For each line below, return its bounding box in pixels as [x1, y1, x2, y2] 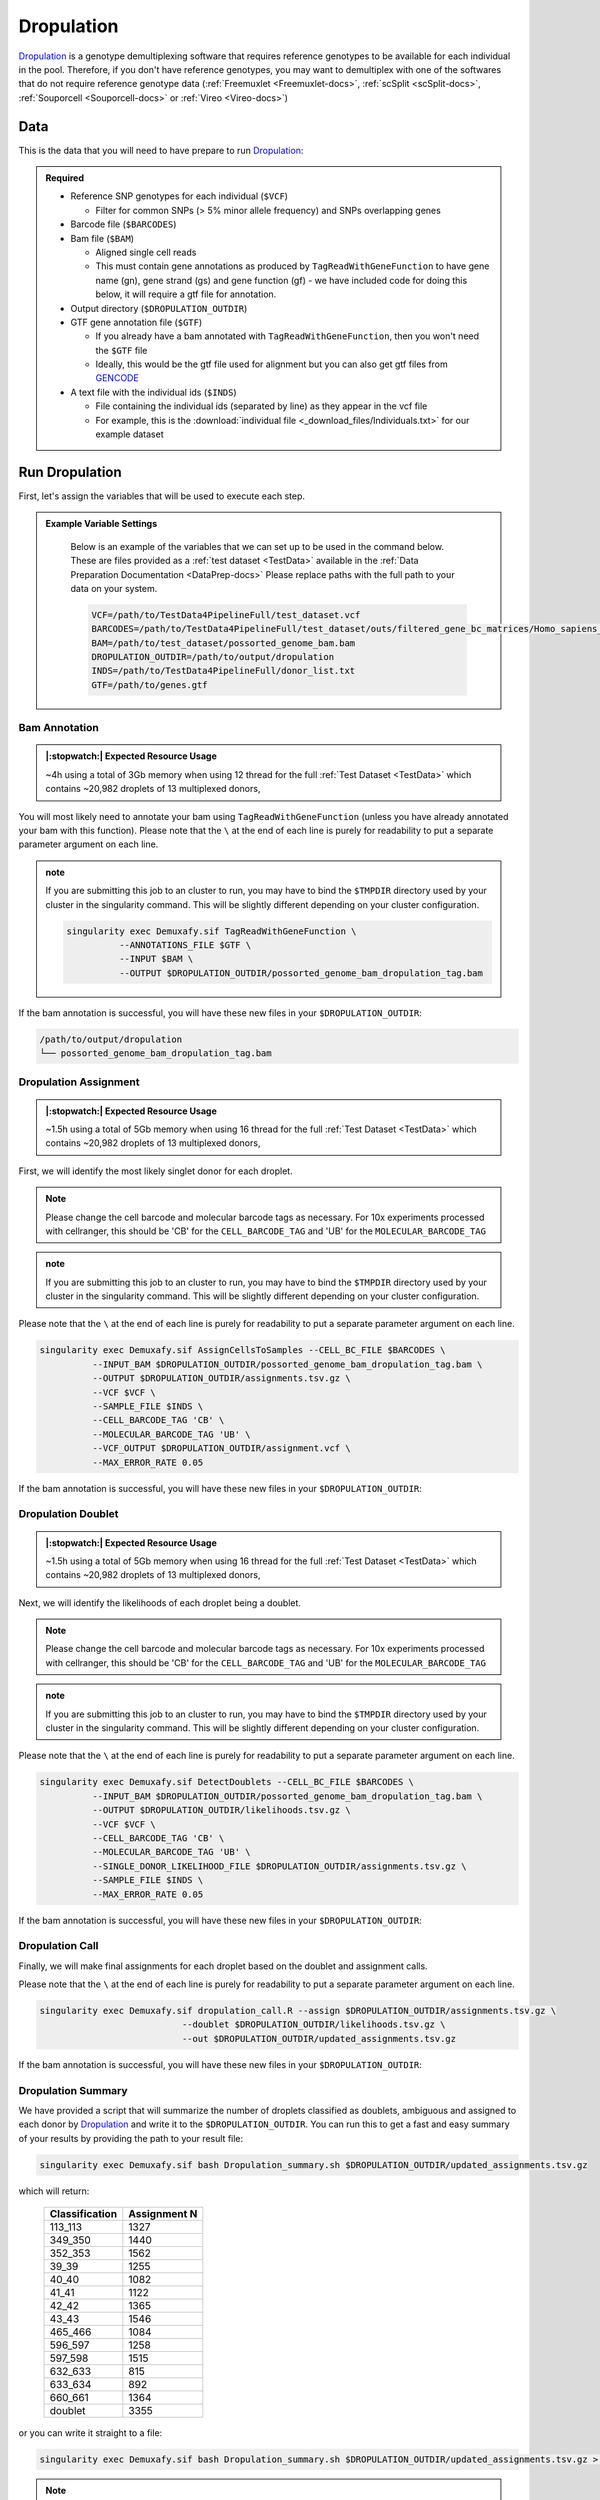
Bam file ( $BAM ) [70, 232, 135, 244]
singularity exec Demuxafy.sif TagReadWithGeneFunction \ [66, 925, 357, 937]
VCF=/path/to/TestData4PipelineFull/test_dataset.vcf [91, 609, 361, 620]
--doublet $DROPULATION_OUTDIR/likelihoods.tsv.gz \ [181, 2019, 446, 2030]
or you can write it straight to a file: [18, 2427, 163, 2439]
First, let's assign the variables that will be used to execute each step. [18, 490, 305, 502]
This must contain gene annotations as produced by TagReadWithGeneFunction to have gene [95, 260, 490, 272]
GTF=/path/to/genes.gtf [91, 679, 209, 690]
